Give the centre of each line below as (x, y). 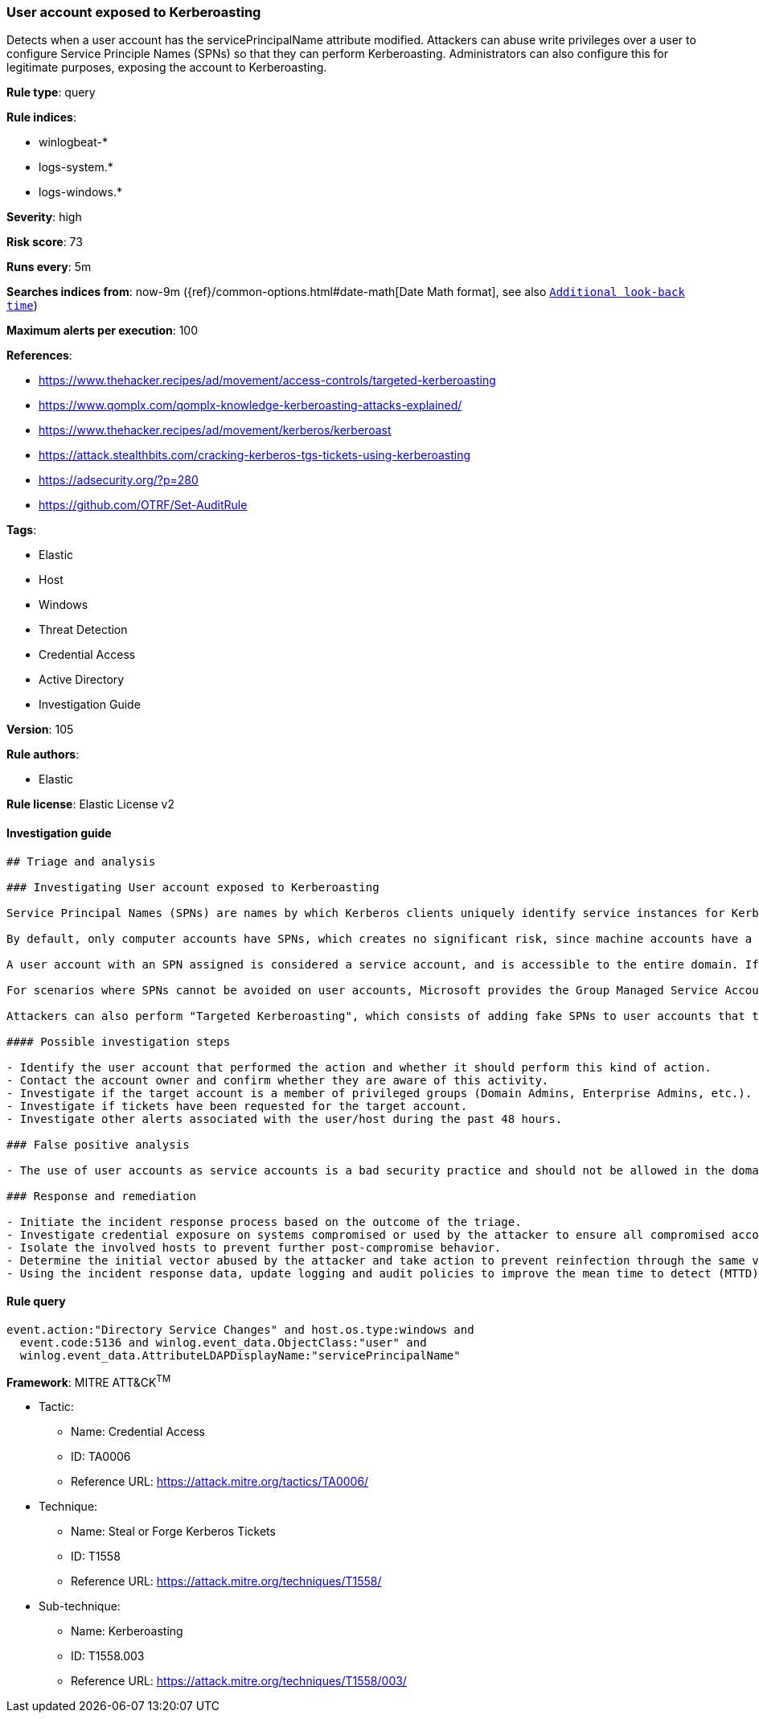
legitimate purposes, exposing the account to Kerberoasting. (167, 68)
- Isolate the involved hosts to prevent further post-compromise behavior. (254, 1247)
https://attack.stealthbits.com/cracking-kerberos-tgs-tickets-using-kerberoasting (255, 455)
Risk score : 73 (45, 242)
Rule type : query (51, 93)
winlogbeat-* (73, 142)
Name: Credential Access (138, 1432)
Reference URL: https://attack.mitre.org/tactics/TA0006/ (220, 1482)
